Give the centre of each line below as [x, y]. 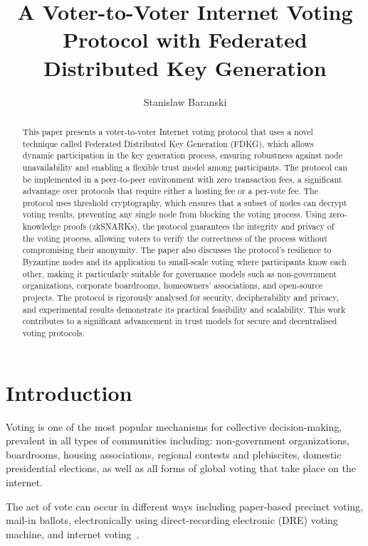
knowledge [42, 226]
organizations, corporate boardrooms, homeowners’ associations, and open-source [173, 285]
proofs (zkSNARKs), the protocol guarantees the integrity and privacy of [199, 226]
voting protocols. [53, 333]
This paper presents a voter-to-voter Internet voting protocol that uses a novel [168, 131]
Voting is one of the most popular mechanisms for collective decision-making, [174, 426]
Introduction [69, 392]
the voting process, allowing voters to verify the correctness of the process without [175, 238]
